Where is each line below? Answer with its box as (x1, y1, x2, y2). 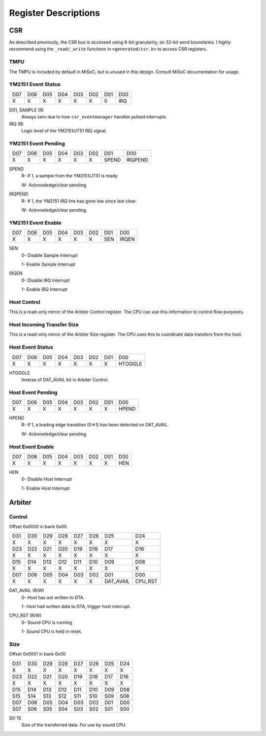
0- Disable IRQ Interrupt (21, 277, 70, 283)
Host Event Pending (9, 389, 58, 396)
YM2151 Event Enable (9, 219, 62, 226)
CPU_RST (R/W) (9, 613, 42, 619)
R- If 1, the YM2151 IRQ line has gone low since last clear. (21, 198, 137, 204)
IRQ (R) (9, 121, 24, 127)
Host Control (9, 299, 40, 306)
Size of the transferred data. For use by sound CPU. (21, 722, 127, 728)
